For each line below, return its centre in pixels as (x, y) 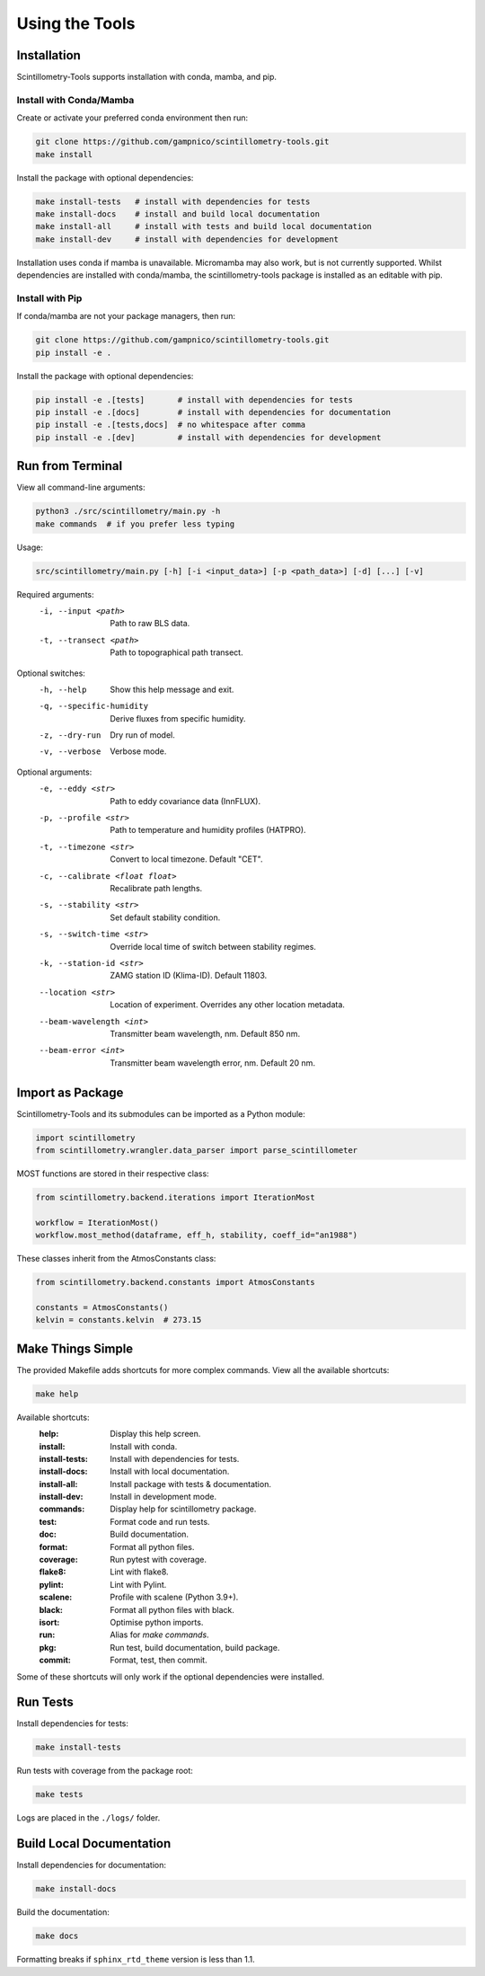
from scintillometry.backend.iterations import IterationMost (175, 1197)
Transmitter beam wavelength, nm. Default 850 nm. (205, 1033)
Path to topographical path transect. (176, 652)
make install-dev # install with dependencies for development (187, 239)
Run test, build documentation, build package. (195, 1647)
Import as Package (70, 1092)
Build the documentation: (63, 1912)
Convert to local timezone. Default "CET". (186, 859)
